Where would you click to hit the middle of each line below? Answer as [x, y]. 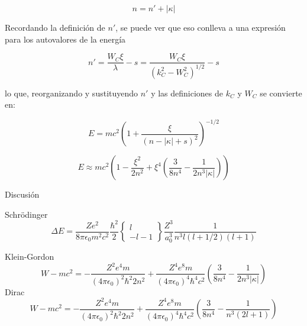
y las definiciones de [187, 93]
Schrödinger [26, 214]
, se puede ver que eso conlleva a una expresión [201, 27]
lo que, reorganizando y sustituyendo [72, 93]
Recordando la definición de [55, 27]
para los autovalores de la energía [65, 39]
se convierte [281, 93]
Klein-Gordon [30, 256]
